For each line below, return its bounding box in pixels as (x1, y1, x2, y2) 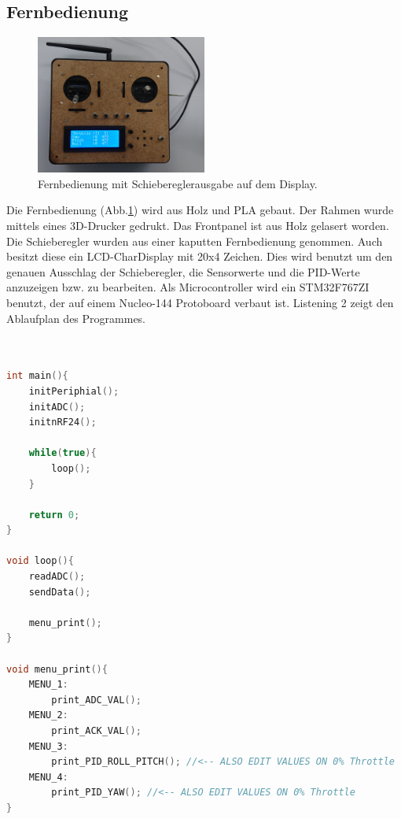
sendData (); (28, 586, 91, 598)
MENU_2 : (28, 710, 68, 721)
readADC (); (28, 571, 86, 583)
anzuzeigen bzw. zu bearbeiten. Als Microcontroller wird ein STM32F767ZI (6, 279, 370, 295)
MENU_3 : (28, 740, 68, 752)
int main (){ (6, 370, 68, 382)
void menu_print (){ (6, 663, 108, 675)
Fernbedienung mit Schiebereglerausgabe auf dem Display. (38, 175, 318, 191)
